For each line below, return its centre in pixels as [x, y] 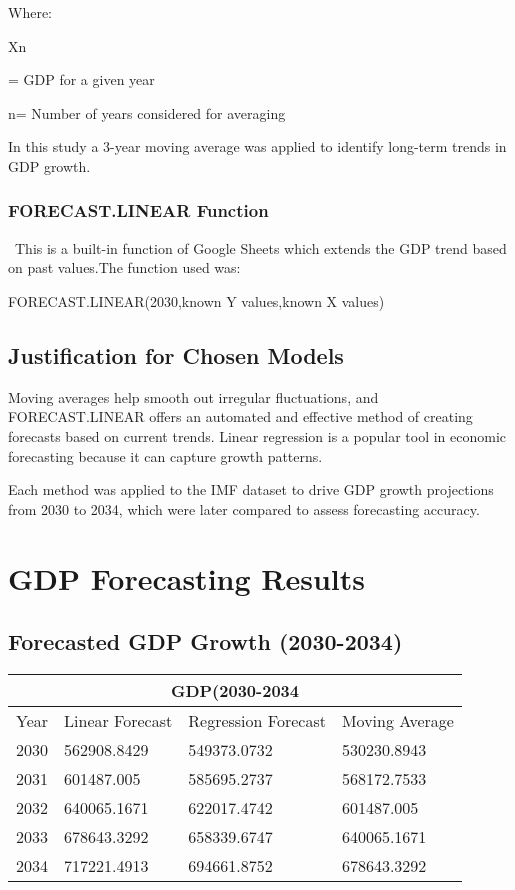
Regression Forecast [257, 720]
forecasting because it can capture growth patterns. [165, 455]
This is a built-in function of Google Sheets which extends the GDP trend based [260, 247]
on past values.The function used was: [124, 267]
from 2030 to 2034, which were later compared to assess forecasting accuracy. [244, 508]
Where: [30, 12]
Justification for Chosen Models [176, 354]
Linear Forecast [118, 720]
